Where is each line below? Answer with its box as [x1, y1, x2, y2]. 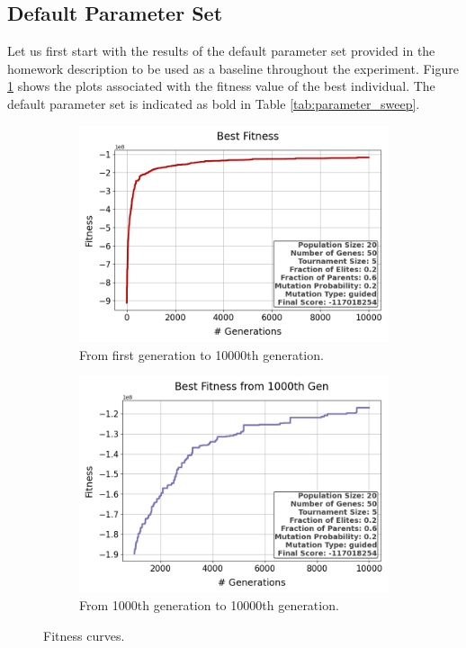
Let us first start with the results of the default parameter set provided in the [7, 41, 435, 60]
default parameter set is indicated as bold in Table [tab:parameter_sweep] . [7, 94, 420, 112]
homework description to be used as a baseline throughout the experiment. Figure [7, 58, 459, 77]
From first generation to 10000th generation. [79, 345, 324, 364]
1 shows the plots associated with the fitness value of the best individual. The [7, 76, 435, 95]
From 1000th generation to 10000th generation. [79, 596, 339, 615]
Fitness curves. [43, 625, 125, 644]
